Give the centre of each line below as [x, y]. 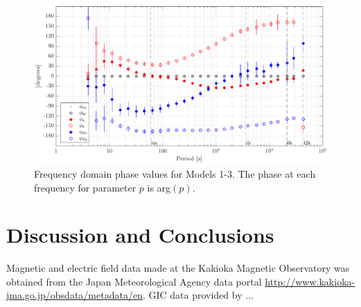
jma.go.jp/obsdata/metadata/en [74, 295]
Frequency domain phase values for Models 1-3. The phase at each [175, 173]
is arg [159, 187]
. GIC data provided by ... [198, 295]
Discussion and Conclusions [140, 235]
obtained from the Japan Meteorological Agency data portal [134, 281]
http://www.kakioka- [310, 281]
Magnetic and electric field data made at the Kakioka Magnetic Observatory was [178, 268]
